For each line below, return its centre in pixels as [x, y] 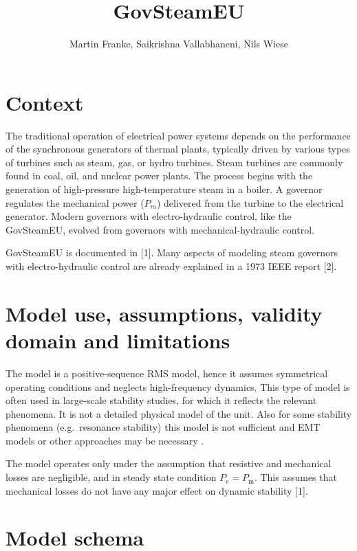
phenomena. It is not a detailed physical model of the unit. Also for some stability [179, 413]
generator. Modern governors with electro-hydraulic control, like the [149, 216]
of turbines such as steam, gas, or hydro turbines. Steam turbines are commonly [174, 162]
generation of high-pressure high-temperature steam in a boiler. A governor [164, 189]
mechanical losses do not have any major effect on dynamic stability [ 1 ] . [157, 490]
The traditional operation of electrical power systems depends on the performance [178, 135]
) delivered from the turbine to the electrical [250, 202]
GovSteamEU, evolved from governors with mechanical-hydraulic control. [160, 229]
